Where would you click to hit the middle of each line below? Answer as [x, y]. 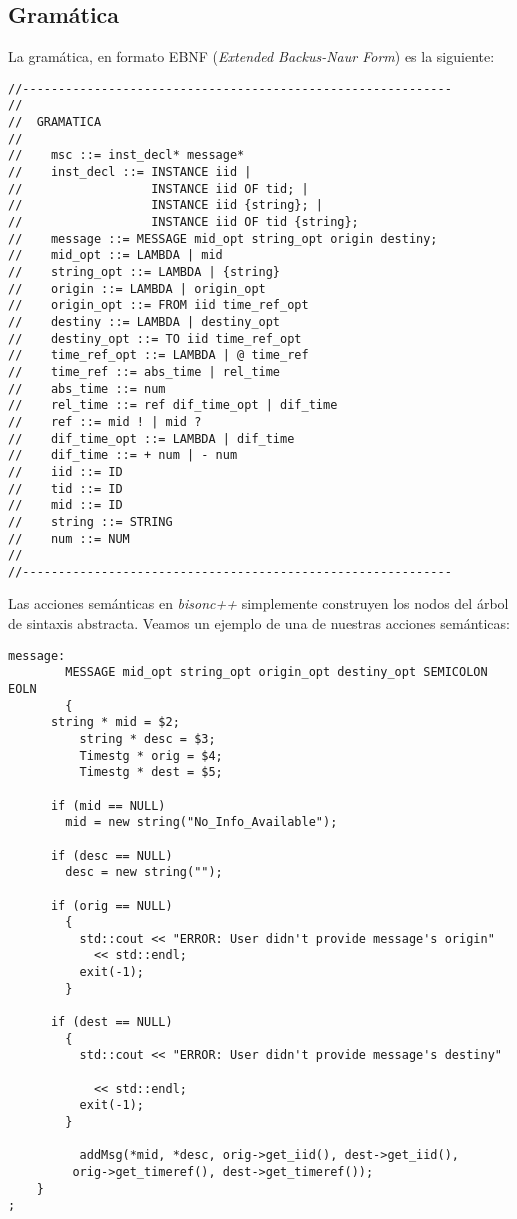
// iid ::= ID [65, 471]
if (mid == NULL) [108, 805]
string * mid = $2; [115, 722]
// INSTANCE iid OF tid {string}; [183, 222]
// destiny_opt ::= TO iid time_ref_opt [155, 338]
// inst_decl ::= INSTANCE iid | [130, 172]
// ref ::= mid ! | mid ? [105, 421]
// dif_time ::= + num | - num [123, 455]
